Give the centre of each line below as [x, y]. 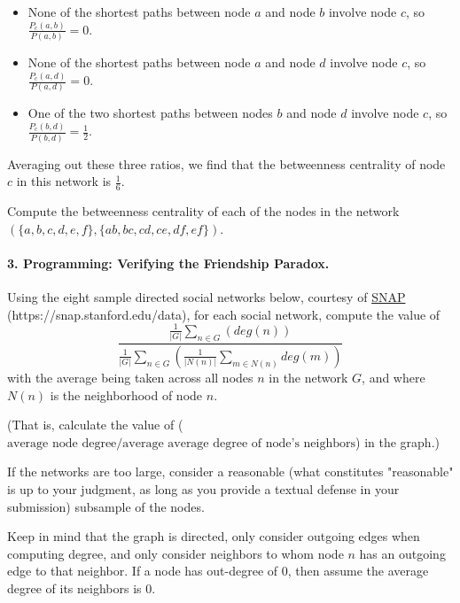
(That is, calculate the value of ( [95, 425]
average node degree [62, 443]
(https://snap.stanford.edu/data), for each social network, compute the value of [224, 314]
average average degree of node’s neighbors [239, 443]
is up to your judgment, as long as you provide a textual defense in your [203, 488]
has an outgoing [402, 553]
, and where [394, 377]
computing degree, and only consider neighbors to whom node [175, 553]
